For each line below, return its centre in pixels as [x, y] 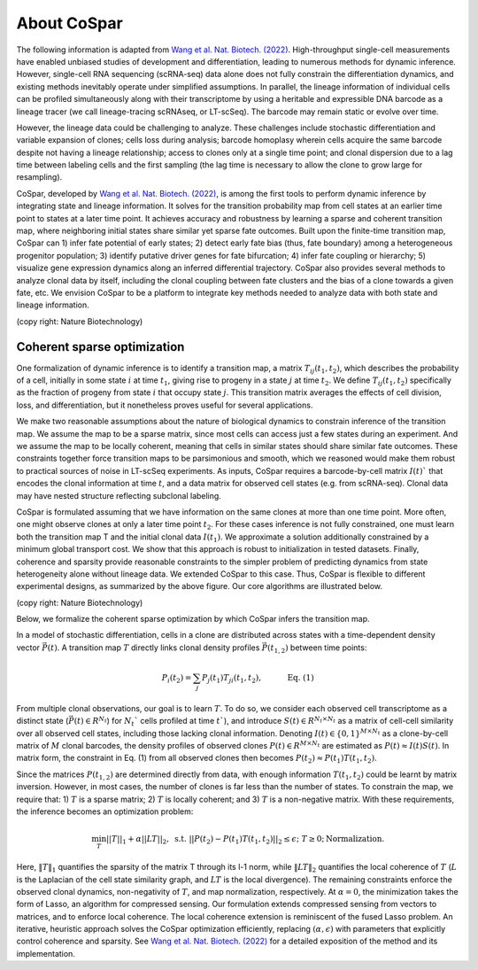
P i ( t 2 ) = [177, 679]
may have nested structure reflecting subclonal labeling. [119, 495]
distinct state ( [42, 721]
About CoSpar [69, 23]
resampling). [39, 177]
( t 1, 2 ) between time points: [317, 648]
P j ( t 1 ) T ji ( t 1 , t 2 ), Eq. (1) [258, 679]
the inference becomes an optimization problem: [105, 811]
